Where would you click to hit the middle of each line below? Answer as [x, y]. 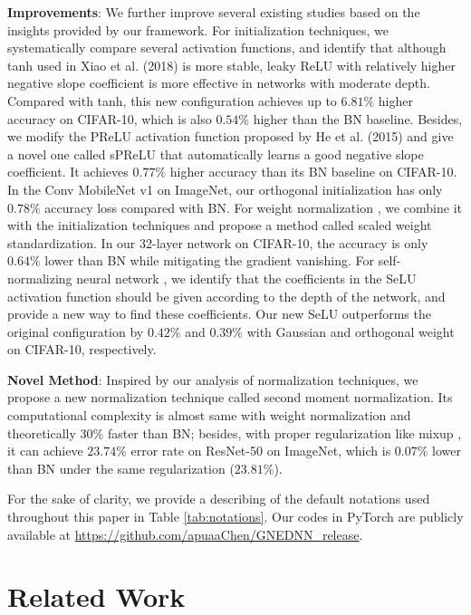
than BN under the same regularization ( [121, 468]
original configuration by [76, 331]
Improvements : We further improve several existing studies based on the [214, 12]
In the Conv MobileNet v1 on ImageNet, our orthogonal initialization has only [225, 189]
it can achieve [45, 451]
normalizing [40, 278]
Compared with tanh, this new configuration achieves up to [172, 100]
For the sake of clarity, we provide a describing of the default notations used [219, 499]
